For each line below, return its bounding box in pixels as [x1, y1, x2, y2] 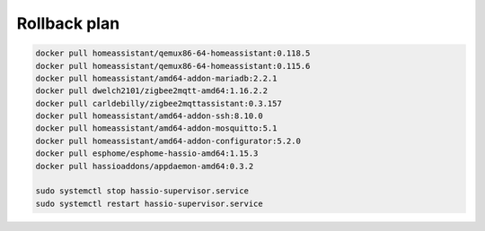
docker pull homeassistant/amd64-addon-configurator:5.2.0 [35, 135, 301, 146]
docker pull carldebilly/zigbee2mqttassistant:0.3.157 [35, 98, 282, 108]
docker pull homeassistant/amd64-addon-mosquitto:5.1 [35, 124, 278, 133]
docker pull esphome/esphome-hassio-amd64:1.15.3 [35, 149, 259, 158]
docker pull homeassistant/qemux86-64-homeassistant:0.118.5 [35, 48, 311, 58]
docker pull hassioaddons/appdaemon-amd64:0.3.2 [35, 161, 254, 171]
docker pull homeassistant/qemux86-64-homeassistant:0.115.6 [35, 61, 311, 71]
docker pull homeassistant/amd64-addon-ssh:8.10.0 [35, 111, 264, 121]
